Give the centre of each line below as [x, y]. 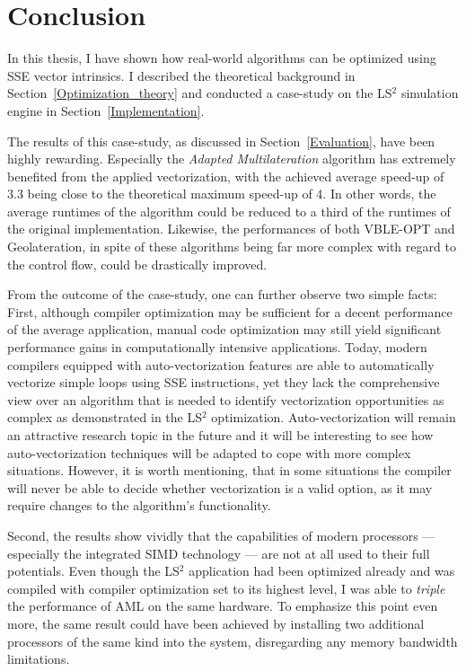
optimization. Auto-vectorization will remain [334, 417]
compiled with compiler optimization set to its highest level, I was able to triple [226, 588]
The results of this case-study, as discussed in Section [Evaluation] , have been [221, 141]
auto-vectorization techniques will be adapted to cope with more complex [209, 452]
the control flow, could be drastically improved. [137, 264]
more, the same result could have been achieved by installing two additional [216, 623]
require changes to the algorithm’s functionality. [139, 505]
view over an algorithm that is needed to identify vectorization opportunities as [226, 399]
